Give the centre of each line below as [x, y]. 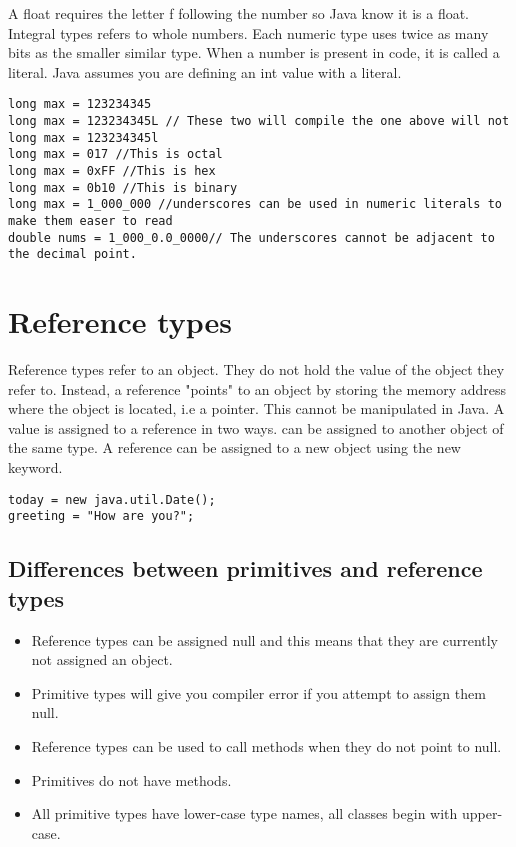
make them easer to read [90, 220]
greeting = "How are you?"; [101, 516]
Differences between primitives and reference [245, 568]
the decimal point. [72, 254]
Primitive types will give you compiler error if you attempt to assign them [258, 692]
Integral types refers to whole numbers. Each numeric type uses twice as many [248, 32]
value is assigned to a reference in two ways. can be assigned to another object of [256, 427]
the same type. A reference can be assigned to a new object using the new [234, 447]
